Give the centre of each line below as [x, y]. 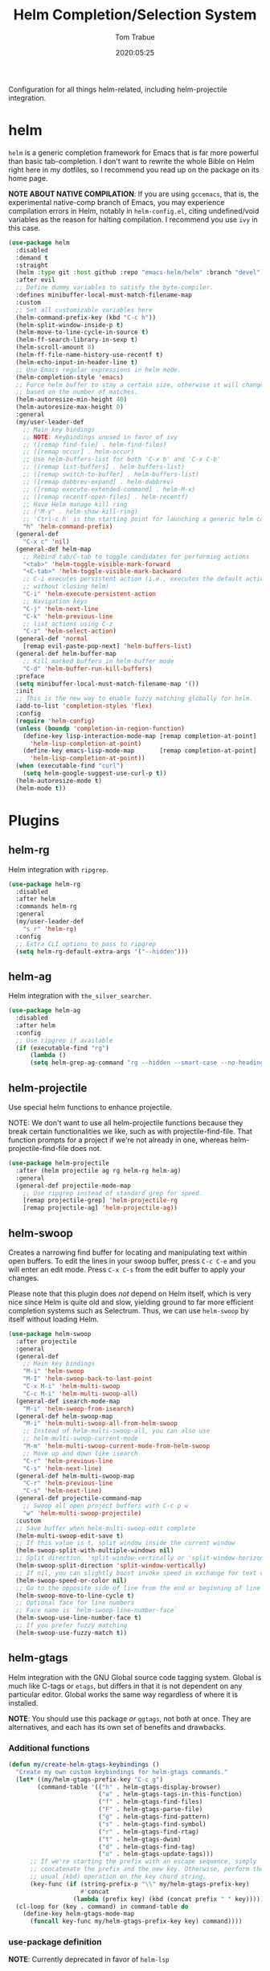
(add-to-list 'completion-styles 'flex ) [84, 706]
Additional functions [49, 1748]
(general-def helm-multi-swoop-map [75, 1476]
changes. [24, 1278]
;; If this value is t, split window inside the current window [125, 1543]
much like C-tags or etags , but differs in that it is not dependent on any [125, 1686]
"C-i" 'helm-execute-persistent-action [90, 594]
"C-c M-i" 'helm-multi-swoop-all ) [80, 1393]
